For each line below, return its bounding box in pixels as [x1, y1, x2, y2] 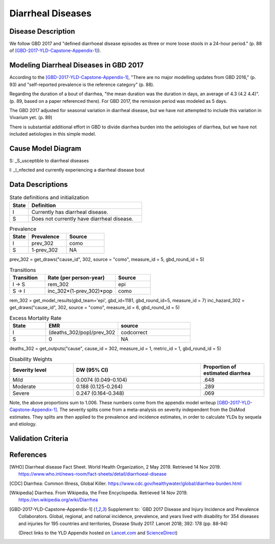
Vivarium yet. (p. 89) [9, 115, 53, 121]
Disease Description [9, 27, 75, 36]
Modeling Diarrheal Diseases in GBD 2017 [9, 61, 144, 70]
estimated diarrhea [203, 369, 251, 376]
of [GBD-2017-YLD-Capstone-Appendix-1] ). [9, 47, 101, 53]
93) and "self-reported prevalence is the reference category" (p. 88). [9, 81, 155, 88]
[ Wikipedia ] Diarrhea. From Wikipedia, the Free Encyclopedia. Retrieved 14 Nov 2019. [9, 489, 188, 496]
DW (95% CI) [76, 366, 108, 373]
